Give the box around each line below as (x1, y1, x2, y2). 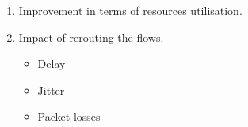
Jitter (37, 81, 65, 98)
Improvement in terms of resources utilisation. (18, 2, 242, 18)
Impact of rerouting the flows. (18, 28, 164, 45)
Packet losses (37, 108, 101, 125)
